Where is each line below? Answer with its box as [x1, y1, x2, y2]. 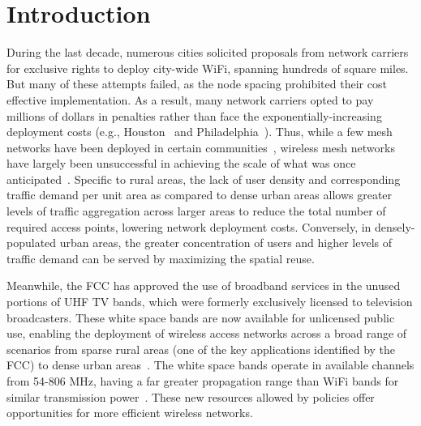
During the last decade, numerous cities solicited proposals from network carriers [6, 44, 409, 61]
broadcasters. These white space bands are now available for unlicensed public [6, 309, 395, 326]
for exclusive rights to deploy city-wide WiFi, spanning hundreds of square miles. [6, 59, 409, 76]
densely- [375, 218, 415, 235]
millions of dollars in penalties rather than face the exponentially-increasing [6, 107, 382, 124]
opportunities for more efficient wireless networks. [6, 404, 253, 421]
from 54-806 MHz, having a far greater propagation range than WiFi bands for [6, 373, 399, 389]
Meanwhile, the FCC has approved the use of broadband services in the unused [6, 277, 401, 294]
